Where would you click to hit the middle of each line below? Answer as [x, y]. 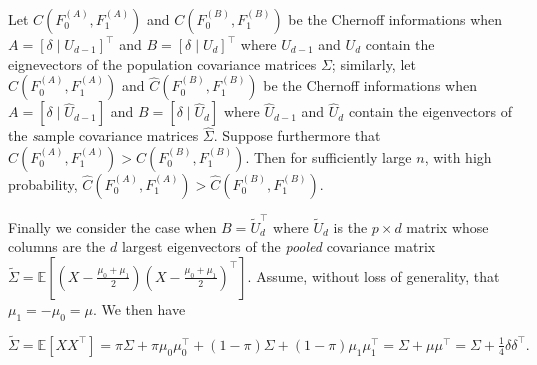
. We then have [139, 308]
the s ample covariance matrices [103, 135]
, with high [458, 157]
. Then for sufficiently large [328, 157]
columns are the [57, 246]
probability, [43, 184]
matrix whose [447, 226]
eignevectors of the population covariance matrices [162, 63]
